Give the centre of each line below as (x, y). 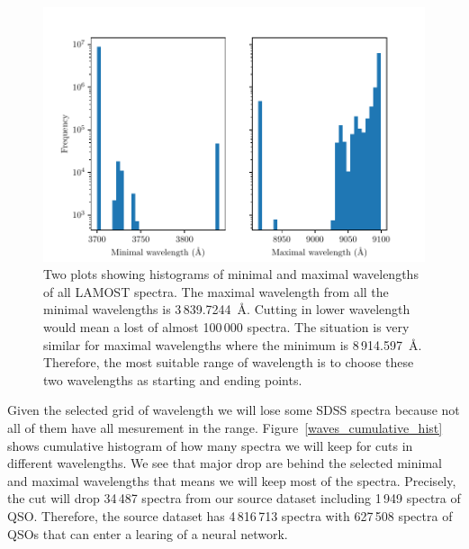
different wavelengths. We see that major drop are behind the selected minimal (225, 463)
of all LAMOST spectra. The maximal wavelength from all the (216, 291)
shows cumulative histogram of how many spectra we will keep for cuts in (210, 445)
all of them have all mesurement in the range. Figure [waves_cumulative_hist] (225, 427)
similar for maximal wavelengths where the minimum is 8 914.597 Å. (233, 344)
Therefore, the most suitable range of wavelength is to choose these (229, 362)
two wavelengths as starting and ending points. (173, 379)
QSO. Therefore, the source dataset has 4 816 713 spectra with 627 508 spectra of (230, 515)
